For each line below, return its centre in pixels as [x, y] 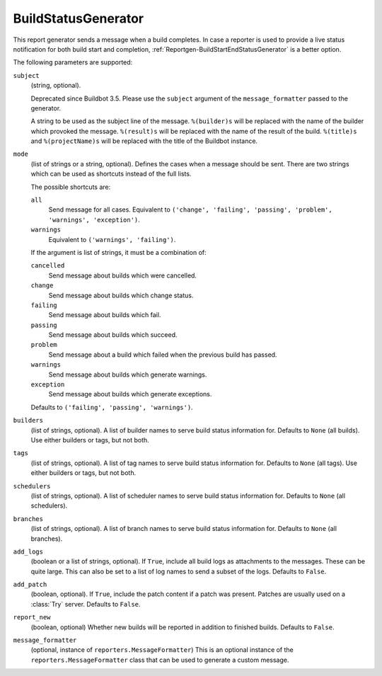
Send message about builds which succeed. [113, 335]
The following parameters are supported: [73, 62]
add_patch [30, 585]
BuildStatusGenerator [79, 18]
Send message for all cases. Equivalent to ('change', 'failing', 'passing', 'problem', [190, 210]
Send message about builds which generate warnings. [128, 374]
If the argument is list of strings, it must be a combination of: [118, 252]
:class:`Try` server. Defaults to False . [86, 604]
